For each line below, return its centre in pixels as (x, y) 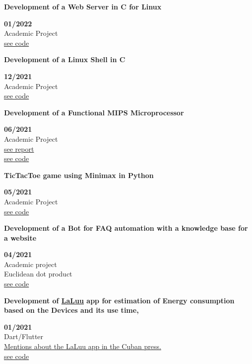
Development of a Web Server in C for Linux (83, 6)
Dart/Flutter (24, 336)
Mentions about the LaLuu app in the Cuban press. (83, 346)
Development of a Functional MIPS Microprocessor (94, 112)
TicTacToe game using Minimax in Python (79, 175)
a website (20, 237)
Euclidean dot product (38, 274)
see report (19, 148)
